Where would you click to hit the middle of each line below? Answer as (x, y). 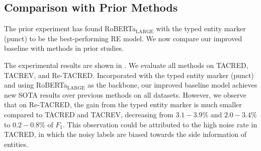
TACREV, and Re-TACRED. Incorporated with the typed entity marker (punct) (129, 75)
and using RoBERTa (36, 85)
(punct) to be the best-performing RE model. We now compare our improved (123, 38)
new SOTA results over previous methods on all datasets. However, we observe (125, 94)
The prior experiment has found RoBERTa (70, 28)
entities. (16, 144)
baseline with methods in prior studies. (64, 48)
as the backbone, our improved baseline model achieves (172, 85)
